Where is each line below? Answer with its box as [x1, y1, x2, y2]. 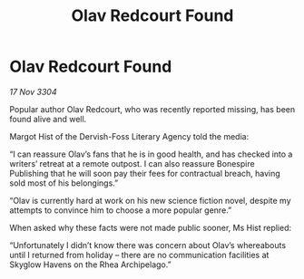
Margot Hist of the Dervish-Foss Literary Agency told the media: [9, 130, 250, 141]
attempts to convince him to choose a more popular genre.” [9, 205, 232, 216]
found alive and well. [9, 113, 87, 124]
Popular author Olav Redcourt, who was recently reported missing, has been [9, 103, 296, 114]
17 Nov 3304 [9, 86, 57, 97]
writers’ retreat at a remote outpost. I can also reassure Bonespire [9, 158, 256, 168]
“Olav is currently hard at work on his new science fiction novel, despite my [9, 195, 291, 206]
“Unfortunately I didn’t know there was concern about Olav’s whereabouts [9, 239, 287, 250]
